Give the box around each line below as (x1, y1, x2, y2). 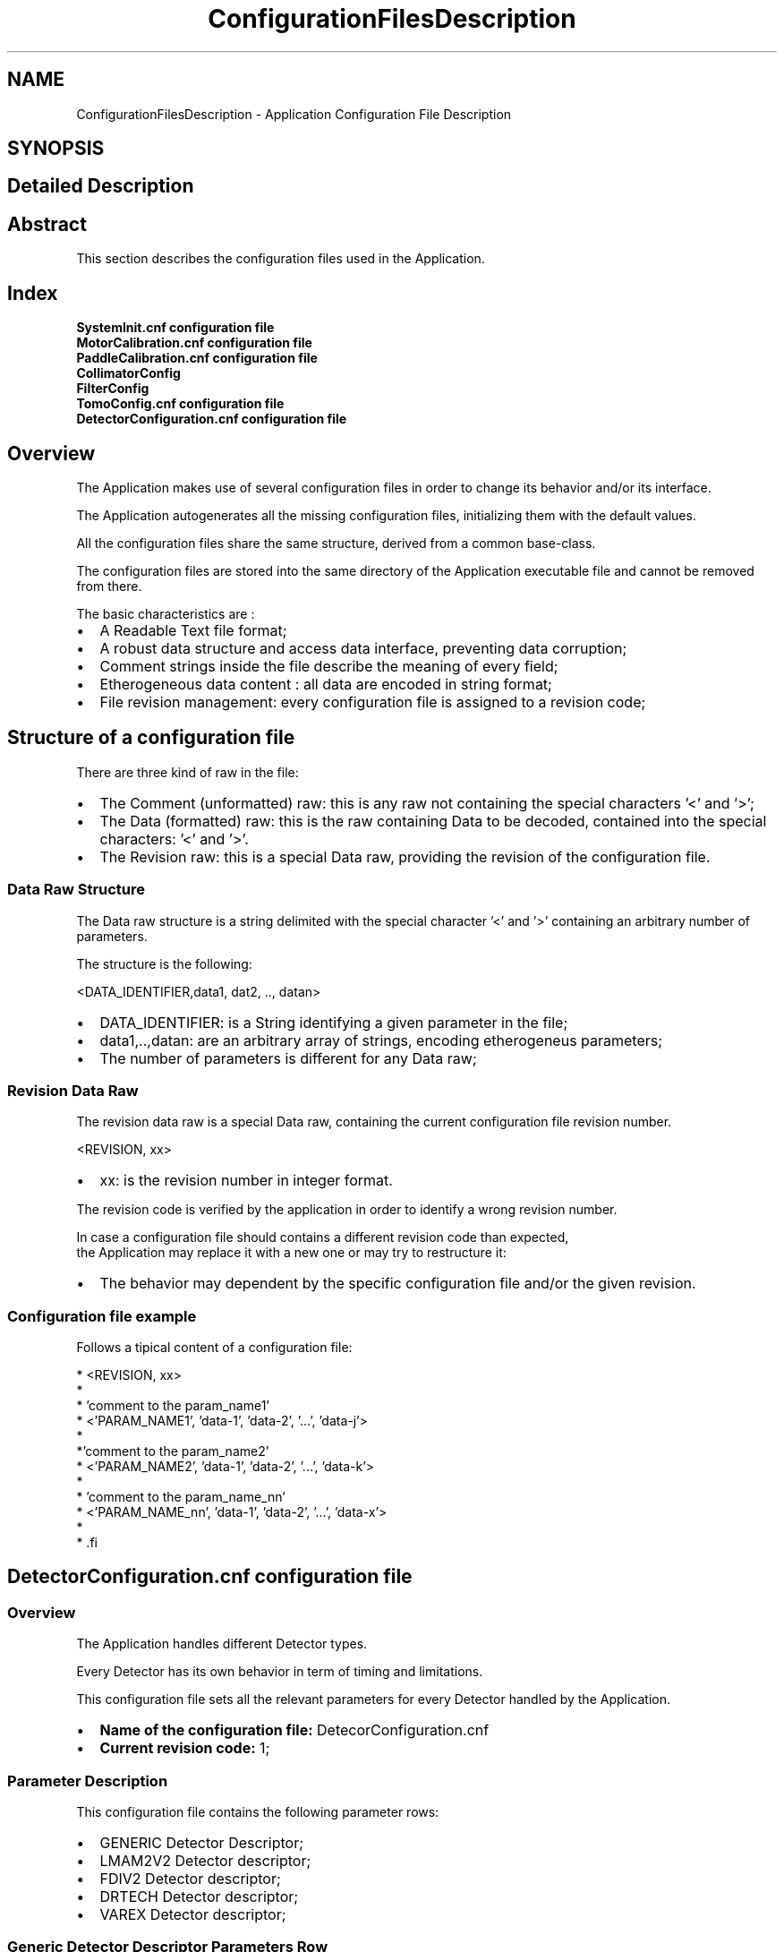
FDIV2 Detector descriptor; (99, 1870, 281, 1888)
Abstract (7, 212, 87, 235)
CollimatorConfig (76, 365, 181, 381)
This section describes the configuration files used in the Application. (76, 251, 485, 267)
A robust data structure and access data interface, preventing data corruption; (99, 638, 627, 657)
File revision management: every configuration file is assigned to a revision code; (99, 692, 646, 711)
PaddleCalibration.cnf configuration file (76, 350, 318, 366)
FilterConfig (76, 381, 149, 397)
